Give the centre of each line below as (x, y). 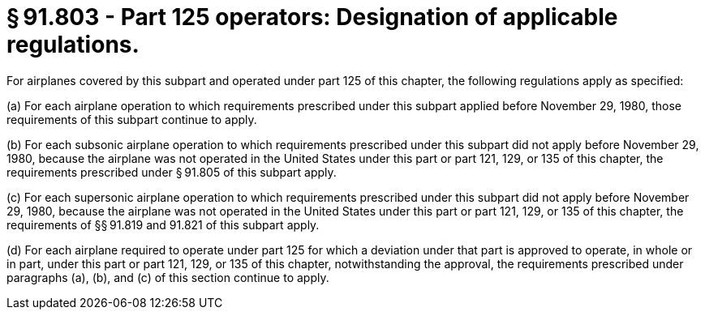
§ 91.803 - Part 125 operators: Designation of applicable (312, 17)
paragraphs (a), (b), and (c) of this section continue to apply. (168, 277)
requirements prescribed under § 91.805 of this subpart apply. (172, 172)
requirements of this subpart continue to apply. (132, 119)
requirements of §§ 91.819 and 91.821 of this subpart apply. (163, 224)
